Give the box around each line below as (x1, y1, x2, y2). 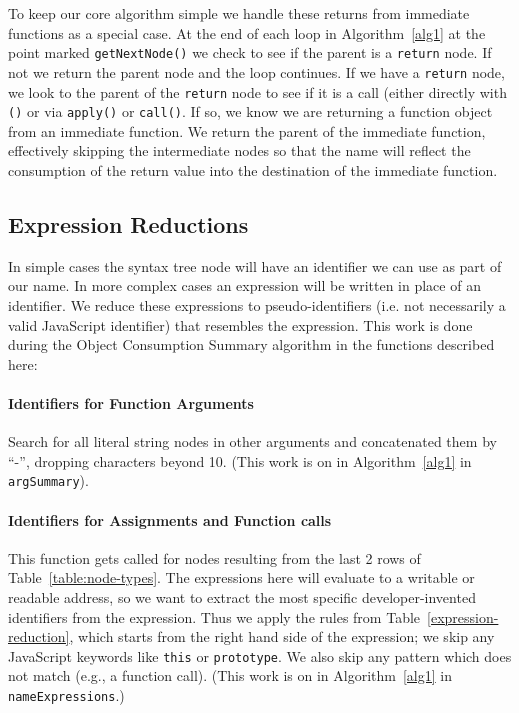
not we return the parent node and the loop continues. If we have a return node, (8, 61, 505, 82)
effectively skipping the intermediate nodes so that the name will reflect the (8, 140, 471, 161)
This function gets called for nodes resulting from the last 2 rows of (8, 547, 421, 568)
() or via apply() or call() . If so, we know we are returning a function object (8, 101, 493, 122)
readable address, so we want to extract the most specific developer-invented (8, 586, 476, 607)
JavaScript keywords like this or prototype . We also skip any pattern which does (8, 645, 512, 666)
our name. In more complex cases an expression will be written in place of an (8, 275, 481, 296)
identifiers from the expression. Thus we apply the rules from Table (8, 606, 421, 627)
